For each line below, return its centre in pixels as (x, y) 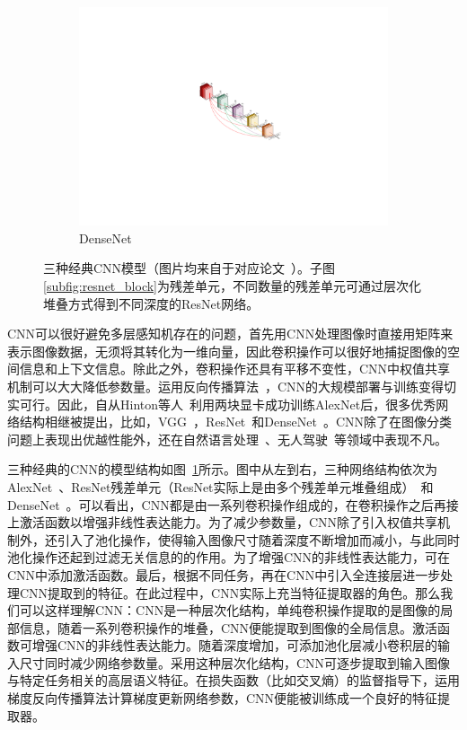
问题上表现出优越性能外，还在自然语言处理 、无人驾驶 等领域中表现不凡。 (227, 439)
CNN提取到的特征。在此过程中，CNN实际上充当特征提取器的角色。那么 (230, 592)
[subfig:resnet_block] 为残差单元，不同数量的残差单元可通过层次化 (232, 286)
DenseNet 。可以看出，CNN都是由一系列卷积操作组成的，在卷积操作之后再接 (233, 504)
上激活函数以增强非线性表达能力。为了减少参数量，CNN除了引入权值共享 (223, 522)
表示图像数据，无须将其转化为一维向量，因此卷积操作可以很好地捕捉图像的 (227, 351)
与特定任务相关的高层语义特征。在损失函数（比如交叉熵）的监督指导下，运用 (233, 680)
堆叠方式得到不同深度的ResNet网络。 (151, 303)
